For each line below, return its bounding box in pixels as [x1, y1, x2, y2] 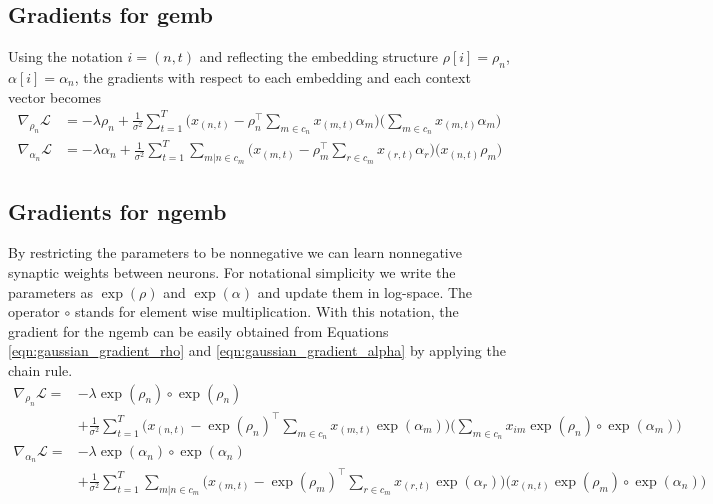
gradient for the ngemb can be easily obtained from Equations [8, 320, 389, 341]
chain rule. [8, 360, 73, 381]
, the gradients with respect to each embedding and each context [74, 67, 471, 87]
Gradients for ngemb [8, 195, 227, 226]
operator [8, 301, 60, 322]
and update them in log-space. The [257, 281, 473, 302]
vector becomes [8, 86, 102, 107]
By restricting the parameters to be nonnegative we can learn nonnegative [8, 242, 462, 263]
